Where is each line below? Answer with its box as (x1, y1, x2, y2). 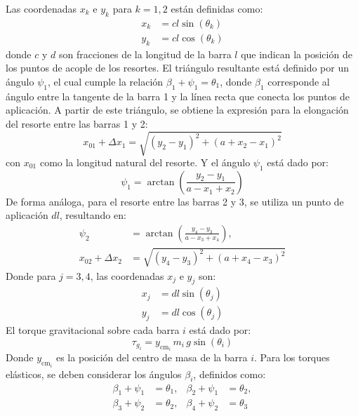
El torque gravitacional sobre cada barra (6, 323, 180, 337)
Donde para (6, 268, 56, 283)
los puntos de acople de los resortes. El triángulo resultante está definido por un (6, 60, 349, 75)
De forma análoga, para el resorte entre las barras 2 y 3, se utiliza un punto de (6, 194, 344, 208)
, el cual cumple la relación (47, 74, 164, 88)
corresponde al (267, 74, 330, 88)
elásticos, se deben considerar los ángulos (6, 366, 182, 381)
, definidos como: (193, 366, 266, 381)
